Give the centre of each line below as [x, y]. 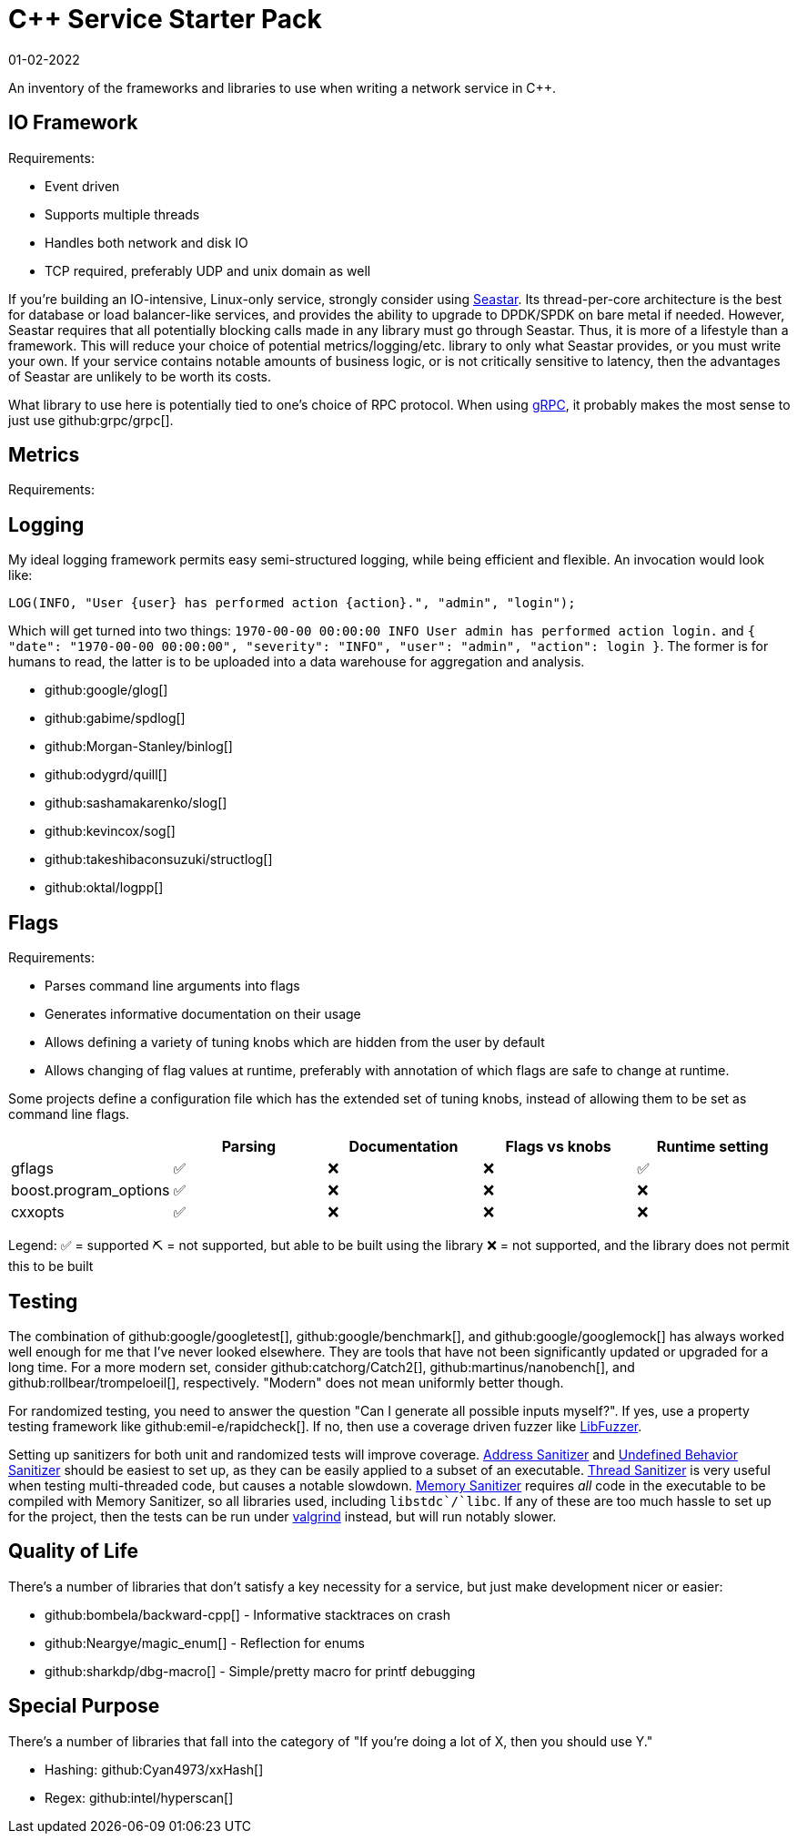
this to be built [51, 1266]
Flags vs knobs [558, 1147]
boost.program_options [91, 1190]
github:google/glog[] [106, 690]
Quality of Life [73, 1551]
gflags [32, 1169]
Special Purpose [84, 1706]
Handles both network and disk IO [146, 242]
